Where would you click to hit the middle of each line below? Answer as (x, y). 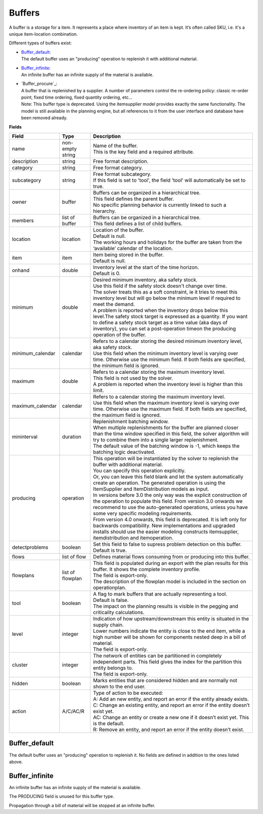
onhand (21, 270)
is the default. (109, 724)
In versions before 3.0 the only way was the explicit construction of (170, 495)
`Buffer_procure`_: (39, 84)
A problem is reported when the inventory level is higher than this (168, 385)
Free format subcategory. (122, 174)
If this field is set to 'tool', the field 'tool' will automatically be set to (169, 180)
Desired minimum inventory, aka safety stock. (145, 280)
